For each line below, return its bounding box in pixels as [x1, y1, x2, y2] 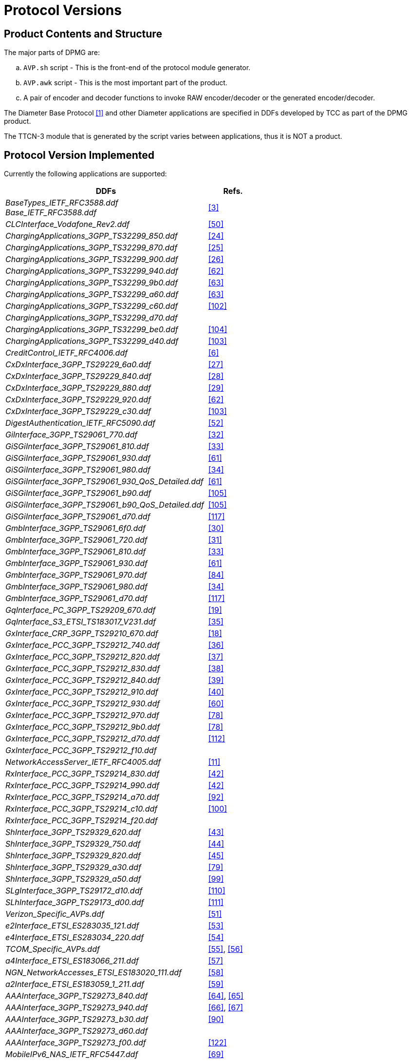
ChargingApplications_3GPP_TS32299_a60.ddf [5, 289, 178, 300]
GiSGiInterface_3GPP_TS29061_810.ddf [5, 441, 149, 452]
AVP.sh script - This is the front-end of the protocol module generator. [23, 63, 251, 72]
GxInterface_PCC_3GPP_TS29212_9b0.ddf [5, 722, 160, 732]
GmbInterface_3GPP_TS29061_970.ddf [5, 570, 147, 580]
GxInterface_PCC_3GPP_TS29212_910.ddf [5, 687, 158, 697]
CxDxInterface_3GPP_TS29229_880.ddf [5, 383, 151, 393]
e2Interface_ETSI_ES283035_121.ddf [5, 921, 139, 931]
